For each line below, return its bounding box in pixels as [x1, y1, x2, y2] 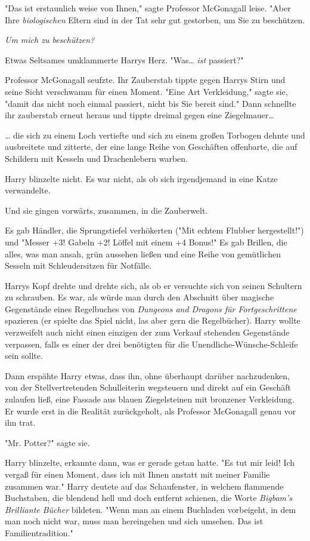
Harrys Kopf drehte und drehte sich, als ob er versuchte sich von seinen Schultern [5, 279, 302, 291]
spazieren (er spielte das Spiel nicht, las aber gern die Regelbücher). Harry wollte [5, 314, 300, 327]
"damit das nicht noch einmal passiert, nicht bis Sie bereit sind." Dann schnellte [5, 97, 296, 109]
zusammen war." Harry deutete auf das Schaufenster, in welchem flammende [5, 479, 284, 492]
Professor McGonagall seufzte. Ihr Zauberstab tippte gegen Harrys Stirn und [5, 73, 286, 86]
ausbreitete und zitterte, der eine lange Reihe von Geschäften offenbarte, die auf [5, 140, 297, 153]
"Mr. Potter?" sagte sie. [5, 436, 90, 448]
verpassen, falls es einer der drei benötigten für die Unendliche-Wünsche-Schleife [5, 337, 298, 350]
